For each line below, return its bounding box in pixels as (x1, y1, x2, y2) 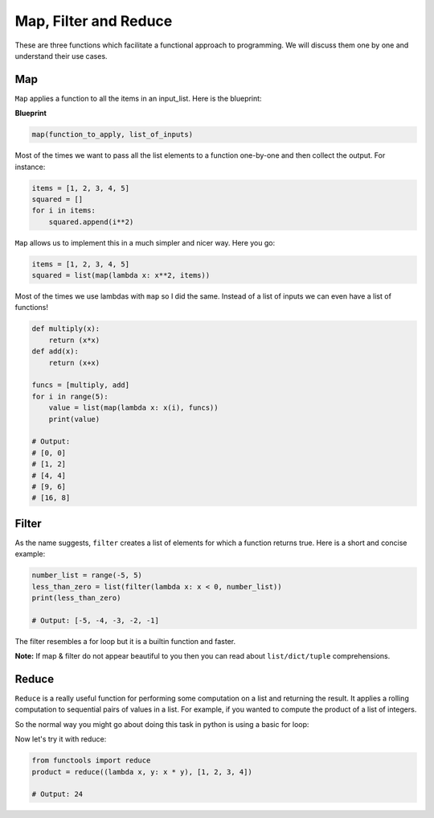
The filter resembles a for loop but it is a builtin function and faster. (14, 636, 236, 646)
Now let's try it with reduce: (14, 734, 107, 744)
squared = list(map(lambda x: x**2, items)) (31, 271, 211, 280)
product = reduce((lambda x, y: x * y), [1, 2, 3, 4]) (31, 767, 252, 776)
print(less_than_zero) (31, 593, 121, 602)
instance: (14, 162, 46, 171)
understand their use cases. (14, 51, 108, 60)
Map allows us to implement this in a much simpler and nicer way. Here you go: (14, 238, 276, 247)
